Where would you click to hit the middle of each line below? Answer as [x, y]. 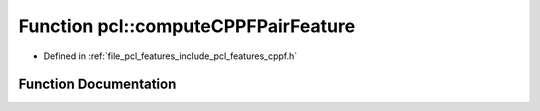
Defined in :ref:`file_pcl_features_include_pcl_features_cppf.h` [170, 56]
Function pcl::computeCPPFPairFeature [187, 26]
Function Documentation [97, 84]
